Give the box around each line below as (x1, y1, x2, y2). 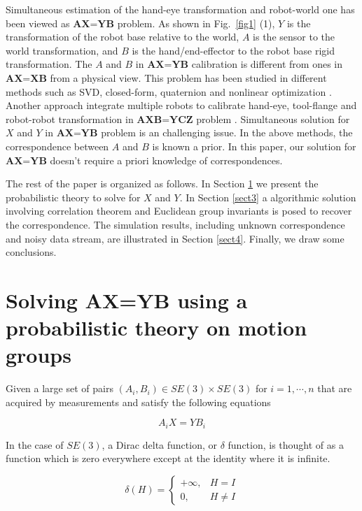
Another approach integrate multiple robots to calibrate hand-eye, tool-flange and (6, 98, 357, 113)
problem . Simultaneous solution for (196, 111, 350, 126)
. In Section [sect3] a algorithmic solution (179, 189, 356, 204)
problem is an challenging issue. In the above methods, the (101, 125, 353, 140)
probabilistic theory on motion (6, 313, 307, 342)
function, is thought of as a (228, 437, 344, 452)
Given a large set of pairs (6, 381, 113, 396)
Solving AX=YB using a (6, 285, 248, 314)
